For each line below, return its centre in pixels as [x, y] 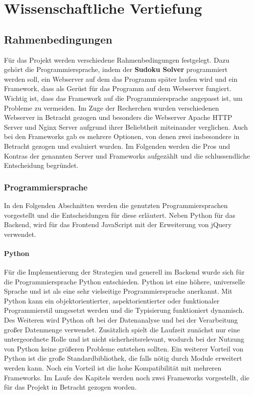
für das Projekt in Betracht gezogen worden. [70, 387]
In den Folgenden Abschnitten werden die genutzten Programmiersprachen [116, 205]
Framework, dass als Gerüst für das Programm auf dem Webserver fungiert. [118, 88]
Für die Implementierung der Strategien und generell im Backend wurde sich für [124, 272]
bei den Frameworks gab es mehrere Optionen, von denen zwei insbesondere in [122, 136]
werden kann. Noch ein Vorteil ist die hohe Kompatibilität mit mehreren [113, 368]
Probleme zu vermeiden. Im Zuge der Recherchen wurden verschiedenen [112, 107]
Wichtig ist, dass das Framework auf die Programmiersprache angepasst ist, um [123, 98]
